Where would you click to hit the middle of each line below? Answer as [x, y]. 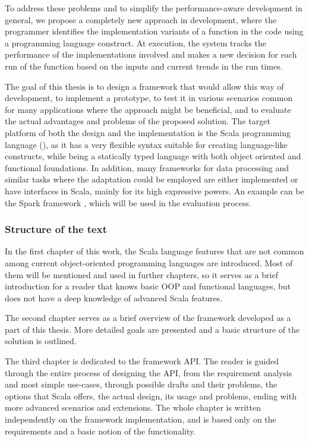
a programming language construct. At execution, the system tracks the [135, 42]
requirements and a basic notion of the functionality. [100, 431]
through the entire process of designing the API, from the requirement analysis [149, 372]
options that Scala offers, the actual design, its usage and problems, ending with [151, 396]
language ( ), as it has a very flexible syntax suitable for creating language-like [146, 144]
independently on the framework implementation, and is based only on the [141, 419]
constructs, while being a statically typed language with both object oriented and [153, 156]
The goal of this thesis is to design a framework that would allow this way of [144, 86]
